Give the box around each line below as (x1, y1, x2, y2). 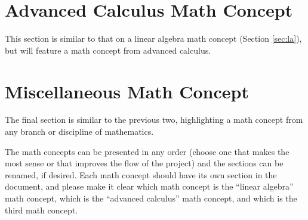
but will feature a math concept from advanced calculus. (5, 44, 211, 56)
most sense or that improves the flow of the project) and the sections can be (5, 157, 284, 169)
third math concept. (5, 203, 78, 216)
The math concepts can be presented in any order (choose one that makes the (5, 145, 289, 157)
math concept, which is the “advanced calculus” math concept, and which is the (5, 192, 297, 204)
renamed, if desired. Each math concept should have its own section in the (5, 168, 277, 181)
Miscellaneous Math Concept (5, 79, 249, 103)
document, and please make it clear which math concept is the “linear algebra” (5, 180, 294, 193)
